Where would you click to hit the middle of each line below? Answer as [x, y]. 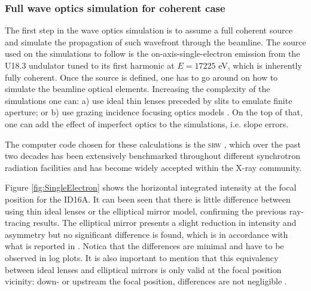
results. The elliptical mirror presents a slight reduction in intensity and [165, 223]
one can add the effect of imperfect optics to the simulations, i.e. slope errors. [147, 123]
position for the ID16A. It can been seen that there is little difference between [148, 199]
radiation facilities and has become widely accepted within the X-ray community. [153, 167]
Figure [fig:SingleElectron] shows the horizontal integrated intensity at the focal [151, 187]
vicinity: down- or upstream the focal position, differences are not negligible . [146, 281]
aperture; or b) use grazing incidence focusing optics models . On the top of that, [154, 112]
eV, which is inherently [260, 65]
